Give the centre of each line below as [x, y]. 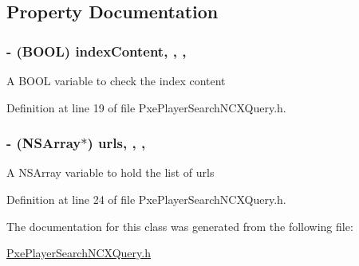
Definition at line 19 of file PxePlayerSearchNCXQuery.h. [146, 107]
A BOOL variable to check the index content [116, 80]
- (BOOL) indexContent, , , [97, 51]
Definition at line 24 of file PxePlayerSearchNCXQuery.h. [146, 199]
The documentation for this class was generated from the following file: [180, 226]
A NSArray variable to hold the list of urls [110, 172]
